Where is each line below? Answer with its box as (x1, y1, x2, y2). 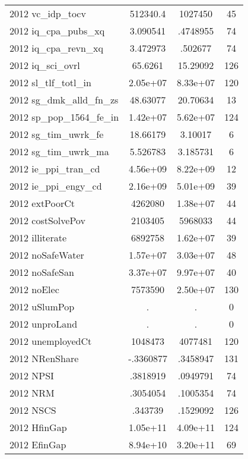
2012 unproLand (9, 317, 78, 331)
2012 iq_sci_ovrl (9, 58, 80, 72)
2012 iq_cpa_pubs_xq (9, 24, 105, 37)
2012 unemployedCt (9, 334, 92, 348)
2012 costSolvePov (9, 213, 85, 227)
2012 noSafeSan (9, 265, 74, 279)
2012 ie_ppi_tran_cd (9, 162, 100, 175)
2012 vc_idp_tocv (9, 7, 86, 20)
